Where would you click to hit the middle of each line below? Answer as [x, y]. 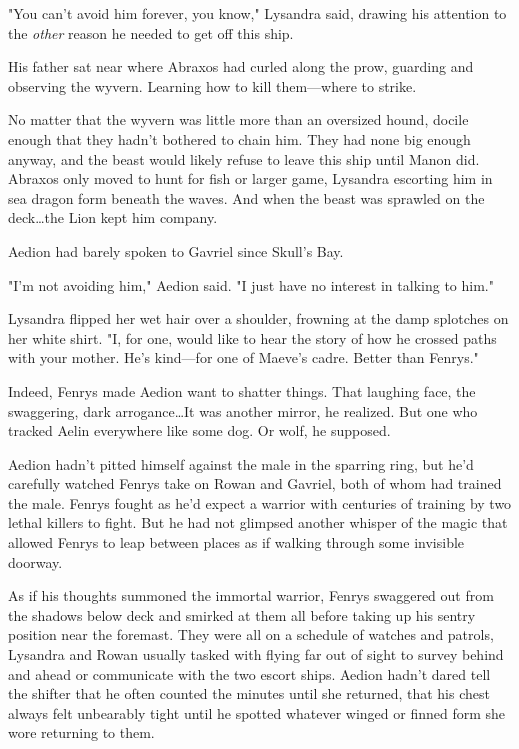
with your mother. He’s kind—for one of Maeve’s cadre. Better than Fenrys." [243, 357]
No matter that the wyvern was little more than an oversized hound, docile [238, 119]
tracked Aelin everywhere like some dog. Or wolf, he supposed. [199, 430]
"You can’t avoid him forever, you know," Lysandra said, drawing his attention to [257, 13]
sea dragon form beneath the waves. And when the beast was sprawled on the [246, 197]
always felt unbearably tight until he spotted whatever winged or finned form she [257, 712]
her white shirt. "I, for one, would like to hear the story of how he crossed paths [252, 337]
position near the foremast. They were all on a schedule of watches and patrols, [251, 634]
